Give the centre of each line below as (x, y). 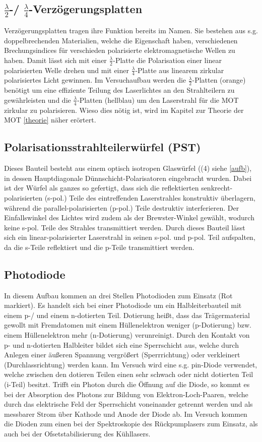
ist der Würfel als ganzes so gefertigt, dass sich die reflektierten (102, 188)
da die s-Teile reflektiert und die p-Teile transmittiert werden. (99, 247)
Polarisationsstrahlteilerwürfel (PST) (103, 147)
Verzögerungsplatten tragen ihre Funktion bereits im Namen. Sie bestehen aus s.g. (131, 30)
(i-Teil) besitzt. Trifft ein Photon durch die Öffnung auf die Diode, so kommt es (127, 384)
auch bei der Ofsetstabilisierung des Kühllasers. (77, 433)
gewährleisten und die (38, 100)
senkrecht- (217, 188)
